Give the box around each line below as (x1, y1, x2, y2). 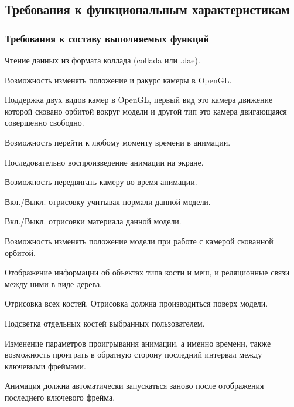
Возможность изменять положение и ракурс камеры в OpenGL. (5, 73, 232, 86)
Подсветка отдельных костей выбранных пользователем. (5, 317, 205, 329)
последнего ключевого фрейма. (5, 391, 115, 403)
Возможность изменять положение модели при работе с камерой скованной (5, 234, 274, 247)
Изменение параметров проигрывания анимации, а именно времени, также (5, 337, 271, 349)
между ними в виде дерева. (5, 277, 102, 290)
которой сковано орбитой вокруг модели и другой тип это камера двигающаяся (5, 105, 287, 117)
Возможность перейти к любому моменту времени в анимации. (5, 136, 231, 148)
